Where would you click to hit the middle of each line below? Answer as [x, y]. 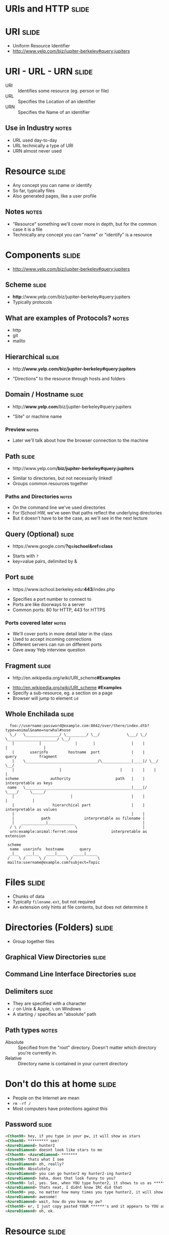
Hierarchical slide [32, 356]
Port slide [20, 577]
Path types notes [31, 1030]
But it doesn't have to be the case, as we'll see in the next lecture [80, 518]
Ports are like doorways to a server [49, 604]
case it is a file [27, 229]
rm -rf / [22, 1103]
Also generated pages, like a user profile [54, 196]
